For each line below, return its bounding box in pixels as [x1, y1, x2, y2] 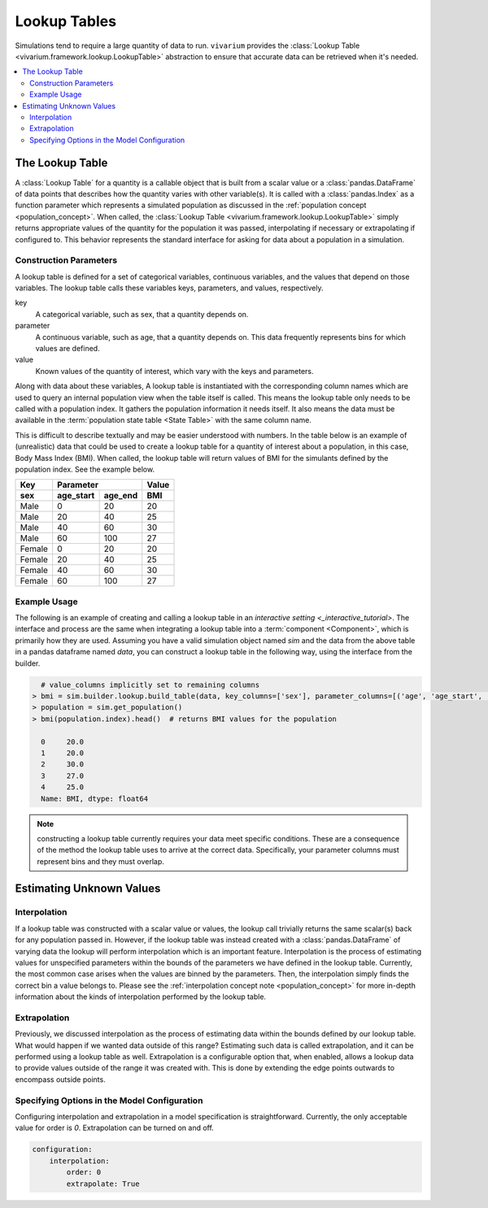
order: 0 [66, 1167, 102, 1177]
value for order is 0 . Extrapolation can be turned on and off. [15, 1123, 215, 1133]
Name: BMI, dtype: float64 [41, 793, 149, 803]
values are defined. [35, 344, 101, 354]
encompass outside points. [15, 1074, 106, 1084]
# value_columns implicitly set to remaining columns [41, 680, 260, 689]
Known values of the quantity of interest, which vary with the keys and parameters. [35, 366, 314, 376]
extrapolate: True [66, 1179, 140, 1188]
